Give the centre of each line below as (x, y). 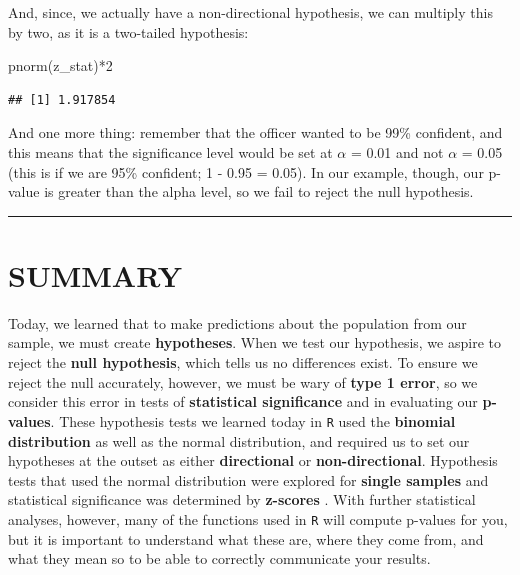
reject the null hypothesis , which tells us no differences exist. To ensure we (243, 362)
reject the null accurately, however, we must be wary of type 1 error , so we (243, 381)
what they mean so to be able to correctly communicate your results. (219, 558)
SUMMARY (95, 274)
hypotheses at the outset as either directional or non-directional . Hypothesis (253, 460)
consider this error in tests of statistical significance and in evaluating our (243, 401)
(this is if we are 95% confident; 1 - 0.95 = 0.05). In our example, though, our (246, 171)
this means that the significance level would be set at (170, 151)
